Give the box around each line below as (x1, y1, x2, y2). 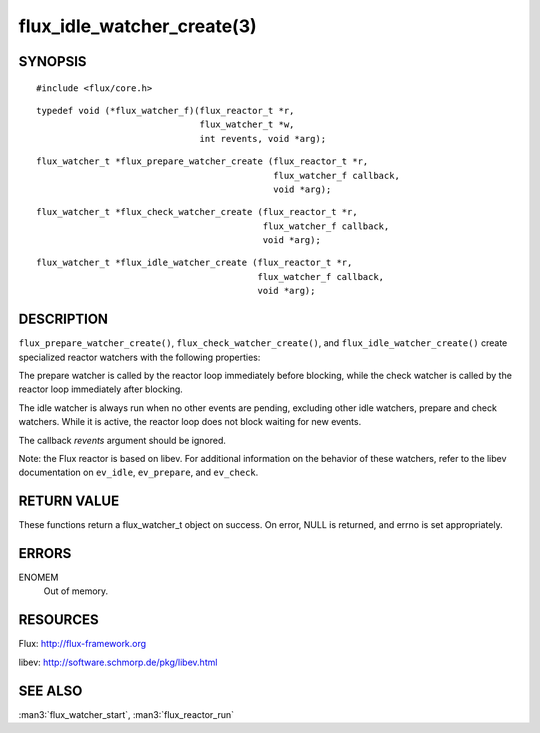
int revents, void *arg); (199, 133, 327, 144)
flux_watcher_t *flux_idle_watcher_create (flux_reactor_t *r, (36, 257, 353, 269)
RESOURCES (18, 611, 99, 629)
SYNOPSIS (18, 53, 87, 70)
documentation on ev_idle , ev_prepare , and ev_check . (18, 466, 259, 479)
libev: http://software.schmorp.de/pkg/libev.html (18, 656, 218, 668)
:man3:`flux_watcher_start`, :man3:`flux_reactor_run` (18, 708, 235, 720)
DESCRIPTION (18, 311, 109, 328)
